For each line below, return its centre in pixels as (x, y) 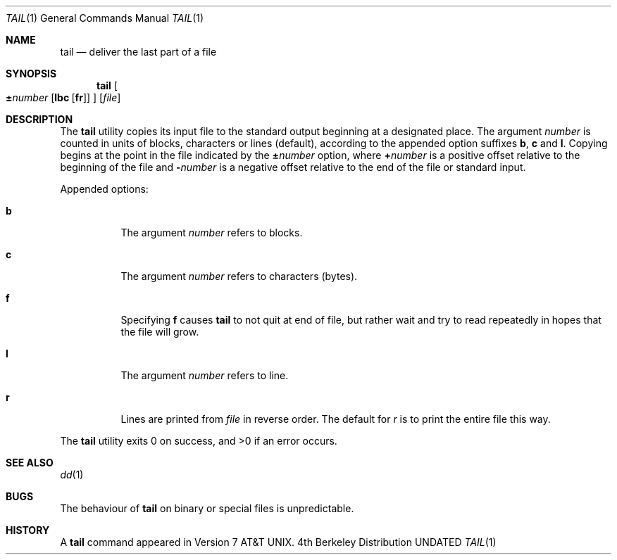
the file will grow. (160, 332)
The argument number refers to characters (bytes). (239, 276)
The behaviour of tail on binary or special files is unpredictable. (207, 508)
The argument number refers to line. (205, 375)
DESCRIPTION (39, 119)
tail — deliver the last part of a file (138, 52)
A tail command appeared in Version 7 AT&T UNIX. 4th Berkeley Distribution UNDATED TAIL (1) (278, 542)
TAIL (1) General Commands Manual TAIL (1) (105, 18)
